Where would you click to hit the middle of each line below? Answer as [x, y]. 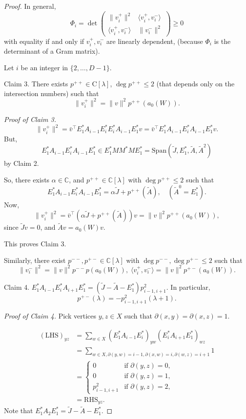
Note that [19, 410]
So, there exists [27, 179]
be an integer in [44, 67]
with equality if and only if [44, 41]
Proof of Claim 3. [30, 119]
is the [222, 41]
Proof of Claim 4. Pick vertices [50, 315]
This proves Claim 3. [35, 243]
